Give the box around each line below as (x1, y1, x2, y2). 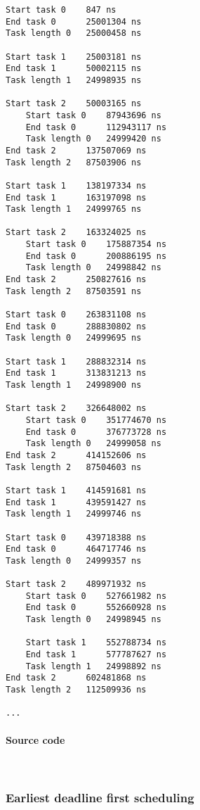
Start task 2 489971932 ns (6, 579, 147, 590)
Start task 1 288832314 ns (6, 356, 147, 367)
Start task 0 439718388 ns (6, 532, 147, 543)
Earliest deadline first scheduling (6, 789, 194, 806)
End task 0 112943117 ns (25, 122, 167, 132)
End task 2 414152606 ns (6, 450, 147, 460)
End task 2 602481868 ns (6, 673, 147, 683)
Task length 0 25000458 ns (6, 28, 142, 39)
